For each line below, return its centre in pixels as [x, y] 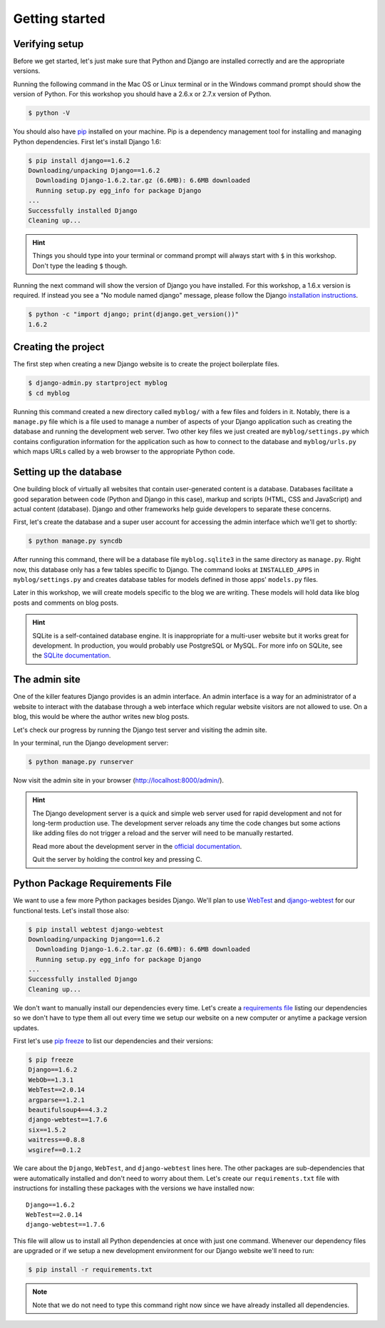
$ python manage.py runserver [81, 761]
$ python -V [49, 113]
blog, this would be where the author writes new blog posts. [101, 717]
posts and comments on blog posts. [66, 603]
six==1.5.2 [47, 1130]
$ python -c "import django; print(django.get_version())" [133, 315]
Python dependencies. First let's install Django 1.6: [87, 141]
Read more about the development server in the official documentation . [137, 846]
